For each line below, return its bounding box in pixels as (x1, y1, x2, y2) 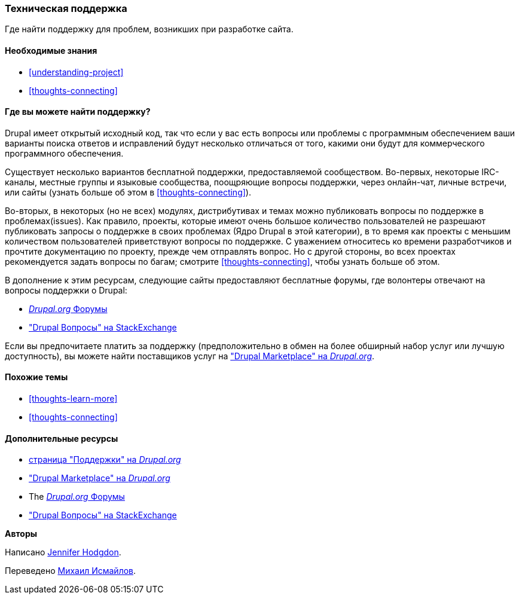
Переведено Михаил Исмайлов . (5, 566, 136, 576)
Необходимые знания (5, 45, 97, 56)
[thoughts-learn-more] (29, 393, 118, 404)
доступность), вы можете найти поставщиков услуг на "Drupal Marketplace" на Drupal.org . (5, 350, 375, 361)
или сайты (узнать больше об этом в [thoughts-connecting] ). (5, 187, 251, 197)
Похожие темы (5, 372, 68, 383)
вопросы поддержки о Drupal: (5, 285, 127, 295)
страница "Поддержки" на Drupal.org (29, 454, 181, 465)
